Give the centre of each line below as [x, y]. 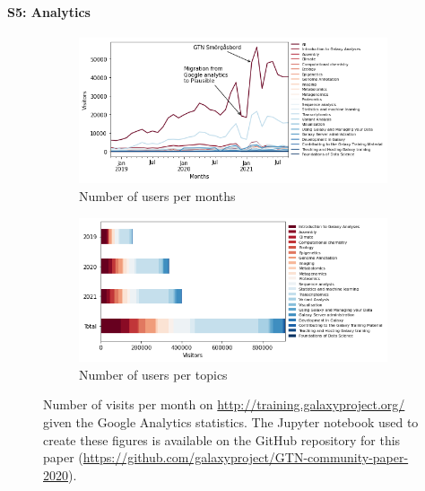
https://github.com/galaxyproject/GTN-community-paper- [246, 457]
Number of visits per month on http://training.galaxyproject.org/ [224, 404]
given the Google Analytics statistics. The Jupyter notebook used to [231, 421]
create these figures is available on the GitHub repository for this [222, 439]
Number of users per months [157, 195]
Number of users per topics [153, 374]
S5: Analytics [49, 11]
